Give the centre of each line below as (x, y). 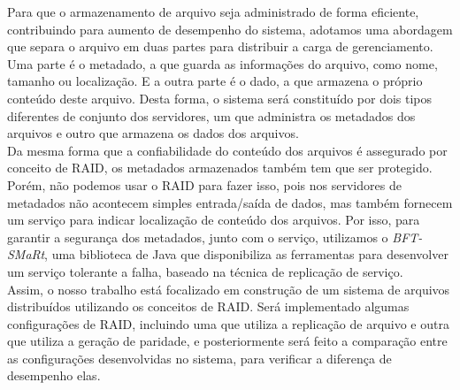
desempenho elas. (54, 375)
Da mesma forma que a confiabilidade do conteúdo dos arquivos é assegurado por (227, 150)
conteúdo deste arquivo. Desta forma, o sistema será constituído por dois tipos (220, 98)
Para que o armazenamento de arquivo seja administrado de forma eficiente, (213, 11)
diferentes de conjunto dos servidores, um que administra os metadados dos (211, 115)
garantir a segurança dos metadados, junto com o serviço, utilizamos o (198, 237)
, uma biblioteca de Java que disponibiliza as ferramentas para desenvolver (246, 254)
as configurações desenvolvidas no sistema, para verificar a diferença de (199, 358)
